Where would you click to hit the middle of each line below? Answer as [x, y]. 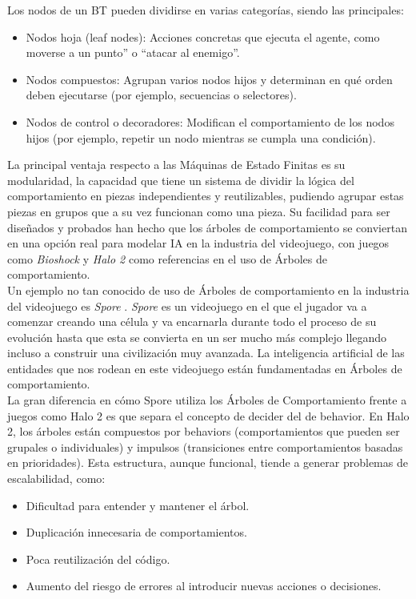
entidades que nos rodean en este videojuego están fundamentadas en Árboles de [205, 368]
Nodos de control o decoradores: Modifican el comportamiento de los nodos [210, 121]
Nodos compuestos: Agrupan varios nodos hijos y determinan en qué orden [209, 79]
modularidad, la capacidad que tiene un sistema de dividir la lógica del [181, 180]
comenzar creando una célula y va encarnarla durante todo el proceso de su [192, 322]
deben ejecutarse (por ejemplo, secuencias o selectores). [161, 95]
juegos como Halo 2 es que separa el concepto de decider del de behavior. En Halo [208, 415]
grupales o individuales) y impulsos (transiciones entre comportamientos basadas [205, 446]
